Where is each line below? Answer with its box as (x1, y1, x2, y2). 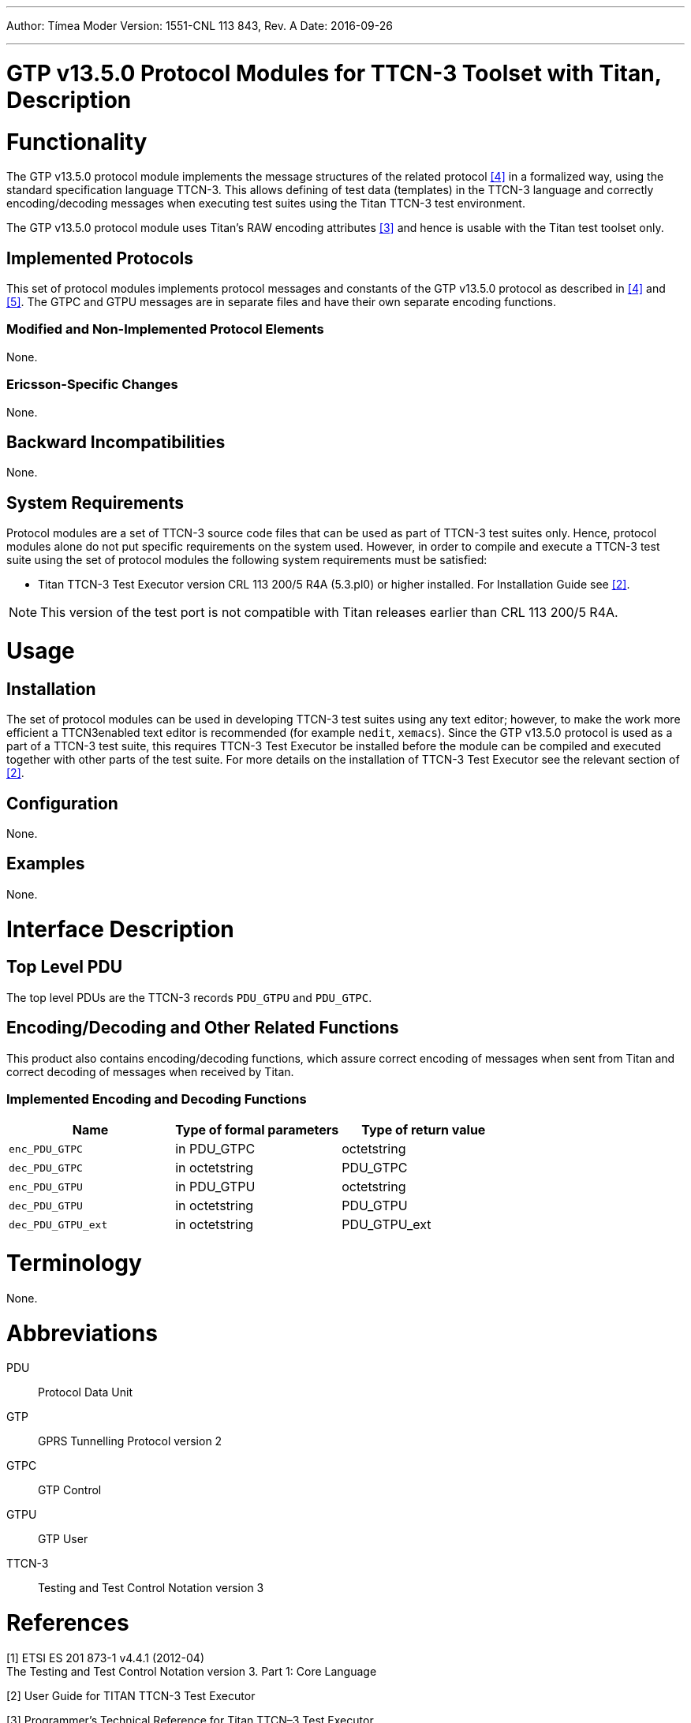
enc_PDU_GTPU (9, 1180, 83, 1193)
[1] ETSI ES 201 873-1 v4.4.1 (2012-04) (6, 1650, 205, 1665)
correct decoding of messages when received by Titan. (6, 1064, 294, 1078)
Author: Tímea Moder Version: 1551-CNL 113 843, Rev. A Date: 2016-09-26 (6, 19, 393, 32)
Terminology (6, 1250, 142, 1277)
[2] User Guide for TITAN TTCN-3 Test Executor (6, 1688, 256, 1702)
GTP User (38, 1532, 88, 1546)
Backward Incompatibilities (6, 432, 226, 453)
